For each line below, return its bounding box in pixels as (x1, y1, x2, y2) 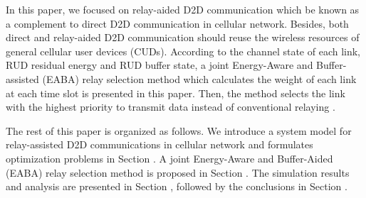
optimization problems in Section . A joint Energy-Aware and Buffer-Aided (6, 150, 333, 165)
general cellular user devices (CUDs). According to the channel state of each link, (6, 43, 361, 58)
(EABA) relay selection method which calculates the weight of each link (42, 71, 357, 86)
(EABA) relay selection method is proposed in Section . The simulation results (6, 165, 350, 180)
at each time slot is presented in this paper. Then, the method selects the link (6, 85, 345, 100)
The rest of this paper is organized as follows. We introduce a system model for (6, 123, 352, 138)
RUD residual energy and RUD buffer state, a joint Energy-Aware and (6, 57, 313, 72)
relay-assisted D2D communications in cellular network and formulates (6, 137, 313, 152)
